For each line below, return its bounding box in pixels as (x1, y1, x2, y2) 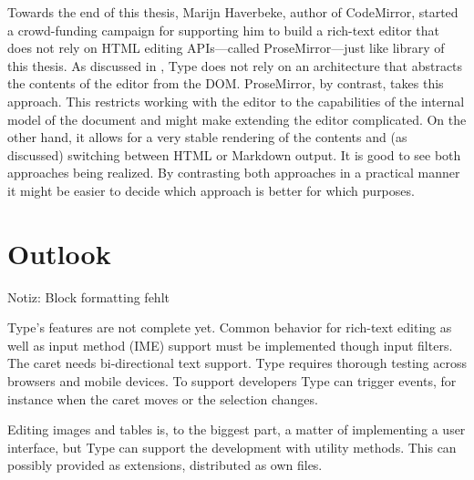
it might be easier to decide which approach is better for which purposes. (7, 180, 415, 199)
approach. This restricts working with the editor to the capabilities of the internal (7, 91, 465, 110)
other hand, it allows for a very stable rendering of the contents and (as (7, 128, 407, 147)
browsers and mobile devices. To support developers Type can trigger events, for (7, 372, 457, 391)
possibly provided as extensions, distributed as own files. (7, 455, 323, 475)
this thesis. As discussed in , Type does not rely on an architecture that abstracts (7, 56, 463, 75)
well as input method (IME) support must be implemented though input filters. (7, 335, 453, 354)
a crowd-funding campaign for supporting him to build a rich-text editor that (7, 20, 440, 39)
